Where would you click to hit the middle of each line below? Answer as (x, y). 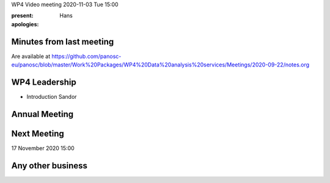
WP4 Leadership (44, 82)
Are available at (31, 56)
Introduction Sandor (52, 96)
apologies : (25, 24)
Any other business (50, 166)
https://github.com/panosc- (86, 56)
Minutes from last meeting (63, 42)
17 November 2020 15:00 (43, 148)
